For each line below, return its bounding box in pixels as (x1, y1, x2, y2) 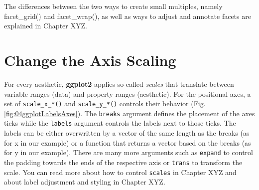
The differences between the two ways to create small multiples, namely (4, 1, 223, 11)
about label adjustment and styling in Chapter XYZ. (4, 177, 165, 187)
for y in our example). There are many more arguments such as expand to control (4, 147, 253, 158)
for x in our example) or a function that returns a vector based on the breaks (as (4, 137, 251, 148)
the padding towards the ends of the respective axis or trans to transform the (4, 157, 243, 167)
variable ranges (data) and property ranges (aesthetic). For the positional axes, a (4, 88, 251, 99)
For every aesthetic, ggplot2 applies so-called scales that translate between (4, 78, 234, 89)
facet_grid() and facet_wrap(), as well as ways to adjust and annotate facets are (4, 10, 251, 21)
